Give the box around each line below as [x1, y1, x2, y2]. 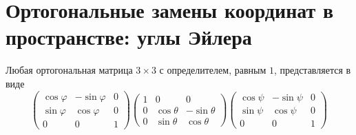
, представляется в [273, 63, 351, 77]
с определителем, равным [159, 63, 266, 77]
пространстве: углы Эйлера [6, 23, 252, 51]
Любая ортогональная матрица [6, 63, 133, 77]
